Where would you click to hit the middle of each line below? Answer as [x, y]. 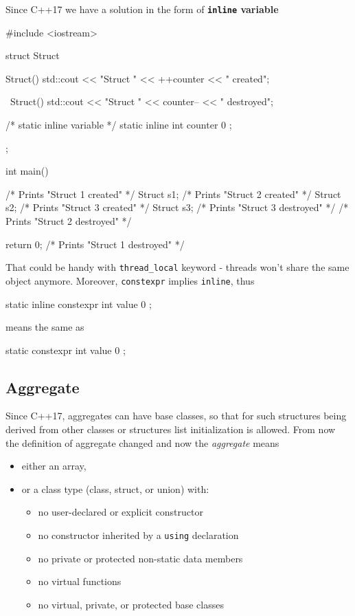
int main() [27, 171]
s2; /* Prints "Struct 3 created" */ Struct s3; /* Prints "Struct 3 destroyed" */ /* [177, 207]
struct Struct [33, 55]
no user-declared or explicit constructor [121, 512]
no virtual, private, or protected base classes [131, 604]
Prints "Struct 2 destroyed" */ [69, 221]
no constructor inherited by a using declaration [138, 535]
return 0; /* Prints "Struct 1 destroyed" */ [95, 244]
